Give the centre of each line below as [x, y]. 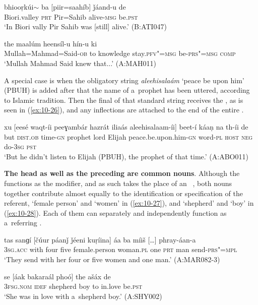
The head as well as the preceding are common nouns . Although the [122, 173]
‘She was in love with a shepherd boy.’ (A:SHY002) [83, 296]
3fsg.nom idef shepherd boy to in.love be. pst [73, 286]
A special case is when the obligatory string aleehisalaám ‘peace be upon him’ [124, 80]
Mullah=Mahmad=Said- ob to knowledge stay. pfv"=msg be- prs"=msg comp [120, 53]
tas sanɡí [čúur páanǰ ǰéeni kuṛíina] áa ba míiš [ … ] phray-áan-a [100, 239]
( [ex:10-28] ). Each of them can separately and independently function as [115, 212]
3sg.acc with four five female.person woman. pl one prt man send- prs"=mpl [121, 249]
